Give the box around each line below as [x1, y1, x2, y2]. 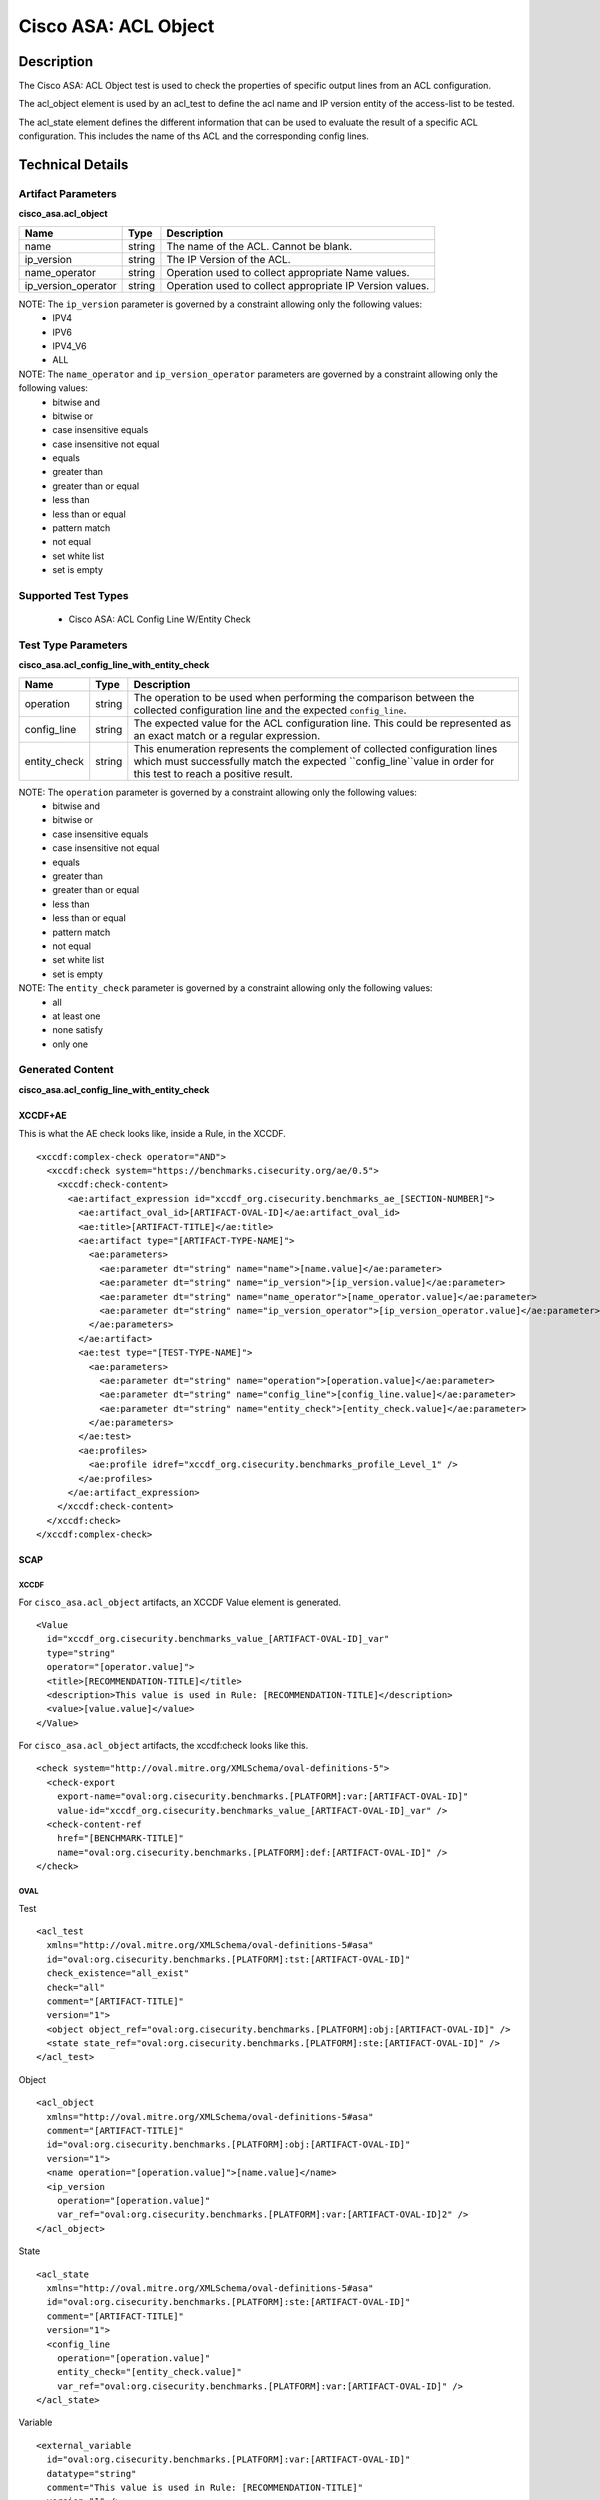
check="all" [46, 1981, 105, 1993]
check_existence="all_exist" [46, 1968, 190, 1979]
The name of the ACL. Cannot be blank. [166, 239, 353, 253]
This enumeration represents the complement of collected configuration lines [133, 741, 498, 755]
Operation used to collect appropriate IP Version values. [166, 278, 430, 292]
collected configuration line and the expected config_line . [133, 703, 407, 717]
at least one [52, 1010, 101, 1022]
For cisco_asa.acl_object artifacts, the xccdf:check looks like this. [18, 1740, 309, 1752]
